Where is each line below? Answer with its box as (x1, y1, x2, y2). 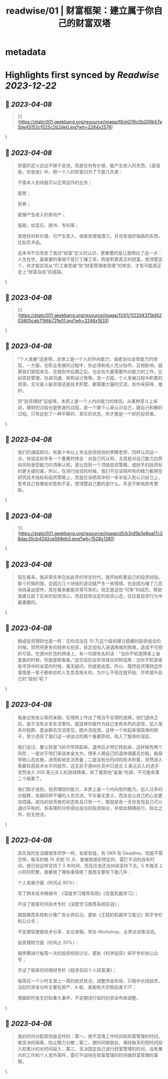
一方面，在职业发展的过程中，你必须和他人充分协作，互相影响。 (26, 362, 158, 368)
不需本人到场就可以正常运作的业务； (17, 180, 93, 185)
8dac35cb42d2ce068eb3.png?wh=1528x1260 (17, 536, 114, 542)
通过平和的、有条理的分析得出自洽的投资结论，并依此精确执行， (17, 805, 149, 811)
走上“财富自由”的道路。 (17, 269, 66, 275)
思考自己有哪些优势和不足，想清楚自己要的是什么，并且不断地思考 (17, 481, 154, 487)
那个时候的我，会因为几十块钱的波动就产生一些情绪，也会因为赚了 (17, 581, 154, 587)
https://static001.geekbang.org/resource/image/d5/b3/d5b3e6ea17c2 (19, 530, 163, 537)
